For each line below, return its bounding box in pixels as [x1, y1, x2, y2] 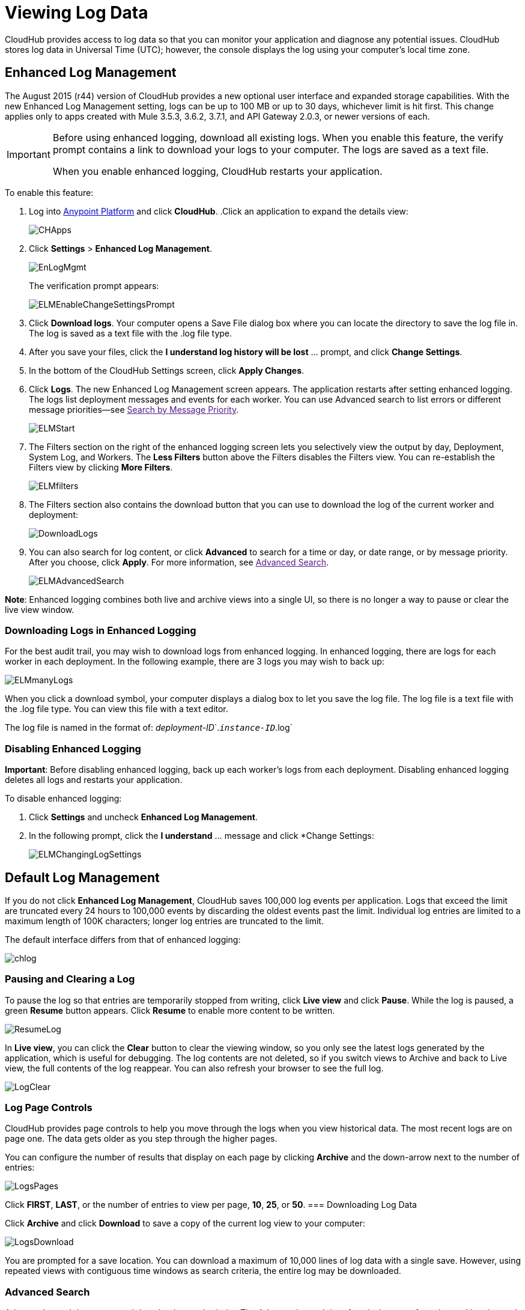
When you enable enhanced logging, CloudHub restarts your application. [52, 165, 383, 177]
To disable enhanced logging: [5, 793, 122, 804]
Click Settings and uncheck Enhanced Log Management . [29, 812, 258, 823]
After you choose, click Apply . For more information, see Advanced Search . [29, 556, 329, 567]
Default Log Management [5, 870, 160, 885]
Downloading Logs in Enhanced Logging [5, 624, 196, 636]
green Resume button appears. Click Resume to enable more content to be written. [5, 1005, 335, 1016]
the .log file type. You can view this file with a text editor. [5, 704, 228, 714]
